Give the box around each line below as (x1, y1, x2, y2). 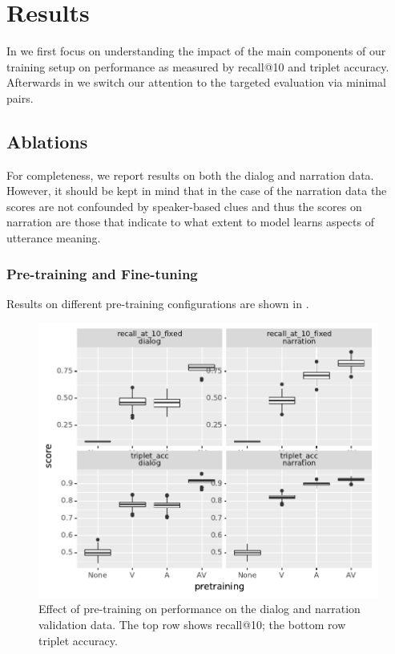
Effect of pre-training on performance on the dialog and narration (38, 600, 361, 617)
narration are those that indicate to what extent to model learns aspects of (6, 213, 374, 230)
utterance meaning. (6, 230, 101, 246)
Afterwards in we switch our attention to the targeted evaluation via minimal (6, 74, 386, 91)
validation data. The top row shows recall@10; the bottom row (38, 616, 346, 633)
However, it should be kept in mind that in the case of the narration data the (6, 182, 387, 199)
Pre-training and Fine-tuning (6, 263, 198, 283)
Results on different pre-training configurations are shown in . (6, 295, 309, 311)
